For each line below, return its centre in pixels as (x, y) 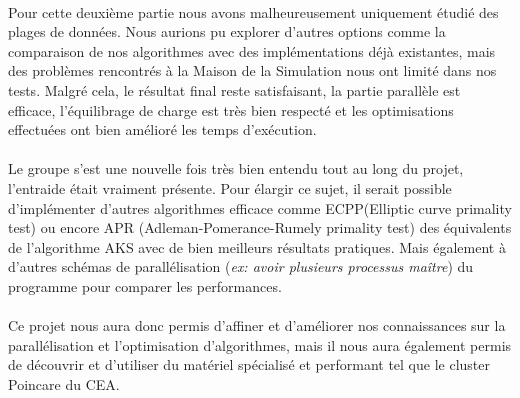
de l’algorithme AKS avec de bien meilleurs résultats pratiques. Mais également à (257, 246)
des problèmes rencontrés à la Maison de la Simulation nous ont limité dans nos (252, 70)
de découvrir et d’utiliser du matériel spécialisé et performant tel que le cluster (249, 364)
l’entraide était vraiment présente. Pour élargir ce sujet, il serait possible (230, 187)
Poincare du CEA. (64, 383)
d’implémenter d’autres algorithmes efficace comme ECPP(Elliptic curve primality (260, 207)
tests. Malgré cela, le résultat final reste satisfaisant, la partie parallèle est (234, 89)
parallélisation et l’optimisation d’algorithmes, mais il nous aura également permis (260, 344)
